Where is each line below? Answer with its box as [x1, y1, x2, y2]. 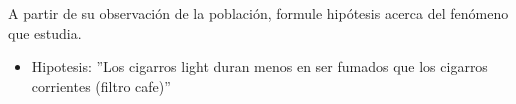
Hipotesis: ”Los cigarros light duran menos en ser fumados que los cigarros [31, 56, 488, 77]
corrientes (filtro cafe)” [31, 75, 171, 96]
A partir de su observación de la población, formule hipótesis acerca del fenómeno [8, 3, 509, 23]
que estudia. [8, 22, 82, 43]
